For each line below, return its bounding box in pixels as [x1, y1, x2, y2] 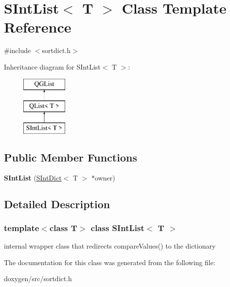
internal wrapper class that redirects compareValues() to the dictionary [4, 241, 216, 251]
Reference [4, 17, 71, 37]
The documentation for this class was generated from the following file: [4, 257, 215, 267]
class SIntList [90, 221, 144, 233]
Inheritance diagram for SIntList [4, 61, 101, 72]
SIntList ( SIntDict [4, 172, 62, 182]
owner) [95, 172, 115, 182]
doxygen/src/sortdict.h [4, 273, 72, 284]
